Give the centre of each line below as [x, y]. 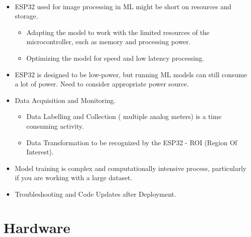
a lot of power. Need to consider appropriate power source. [102, 84]
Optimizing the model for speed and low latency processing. [115, 58]
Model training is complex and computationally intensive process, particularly [131, 168]
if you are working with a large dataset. [73, 178]
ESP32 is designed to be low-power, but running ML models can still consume [131, 74]
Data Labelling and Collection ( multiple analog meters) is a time [124, 116]
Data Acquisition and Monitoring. [65, 100]
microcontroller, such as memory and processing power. [109, 42]
